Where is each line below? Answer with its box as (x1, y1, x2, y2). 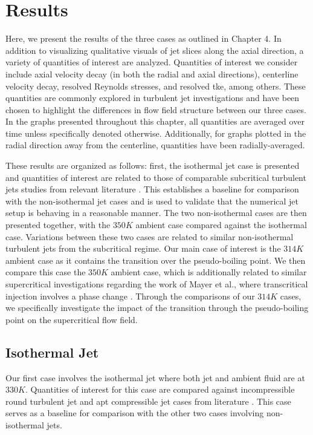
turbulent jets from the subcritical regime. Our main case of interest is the (5, 242, 281, 255)
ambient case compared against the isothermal (135, 218, 307, 231)
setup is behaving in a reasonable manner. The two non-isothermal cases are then (5, 206, 307, 219)
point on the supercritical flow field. (5, 313, 138, 325)
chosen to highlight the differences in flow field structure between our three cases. (5, 103, 306, 116)
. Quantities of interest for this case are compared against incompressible (25, 383, 295, 396)
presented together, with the (5, 218, 111, 231)
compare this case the (5, 266, 86, 278)
